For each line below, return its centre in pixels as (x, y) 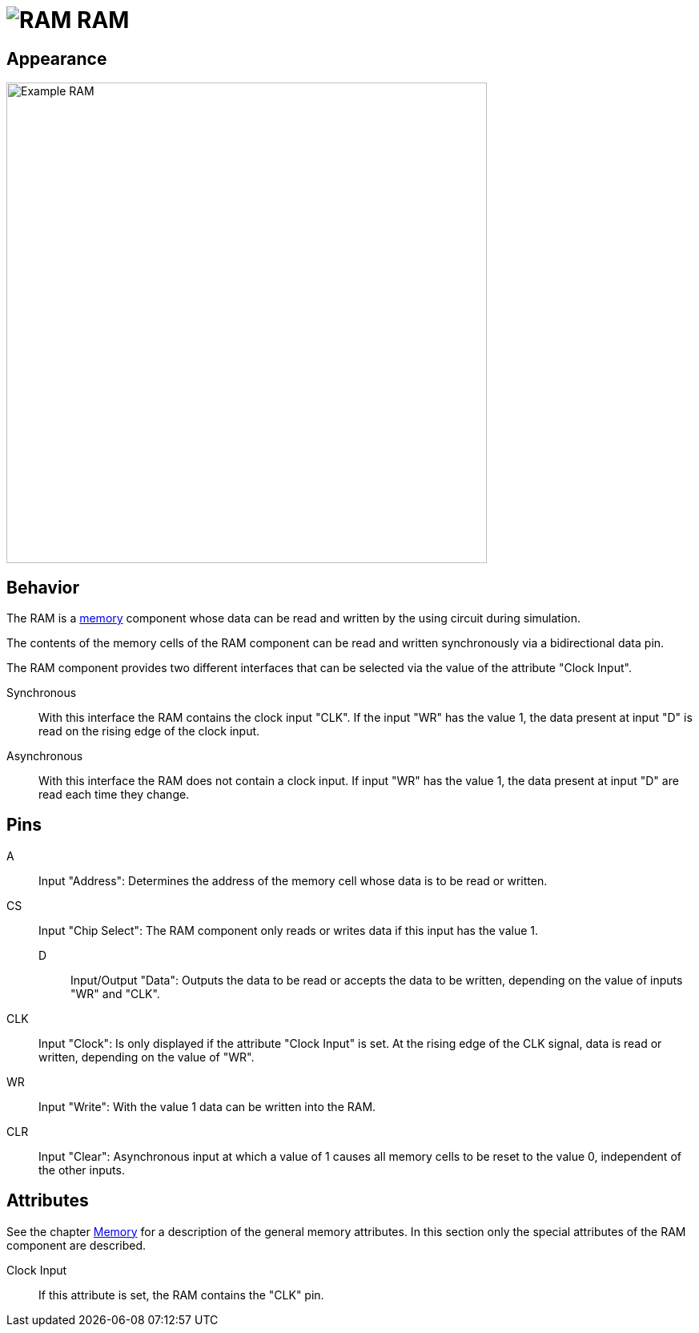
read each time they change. (114, 795)
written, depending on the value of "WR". (147, 1057)
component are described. (76, 1245)
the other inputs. (82, 1170)
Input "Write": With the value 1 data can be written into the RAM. (207, 1106)
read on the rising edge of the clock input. (149, 731)
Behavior (43, 587)
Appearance (57, 58)
